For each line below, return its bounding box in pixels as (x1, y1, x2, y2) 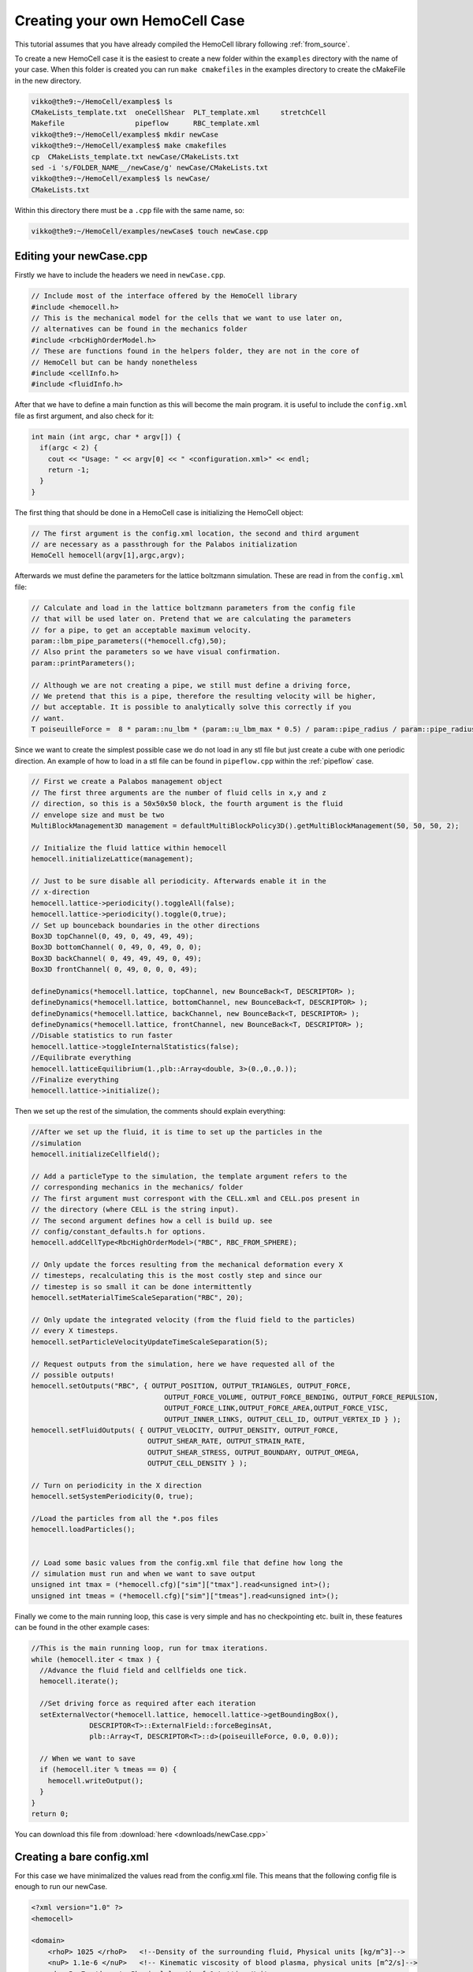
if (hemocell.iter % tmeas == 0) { (39, 1765, 177, 1774)
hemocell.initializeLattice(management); (31, 854, 194, 864)
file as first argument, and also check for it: (14, 411, 155, 420)
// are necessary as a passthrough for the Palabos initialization (31, 540, 298, 549)
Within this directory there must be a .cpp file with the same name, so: (14, 205, 244, 215)
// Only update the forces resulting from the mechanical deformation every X (31, 1261, 343, 1269)
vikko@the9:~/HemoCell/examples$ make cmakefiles (31, 141, 227, 150)
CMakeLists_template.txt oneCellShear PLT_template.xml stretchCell (31, 108, 327, 118)
